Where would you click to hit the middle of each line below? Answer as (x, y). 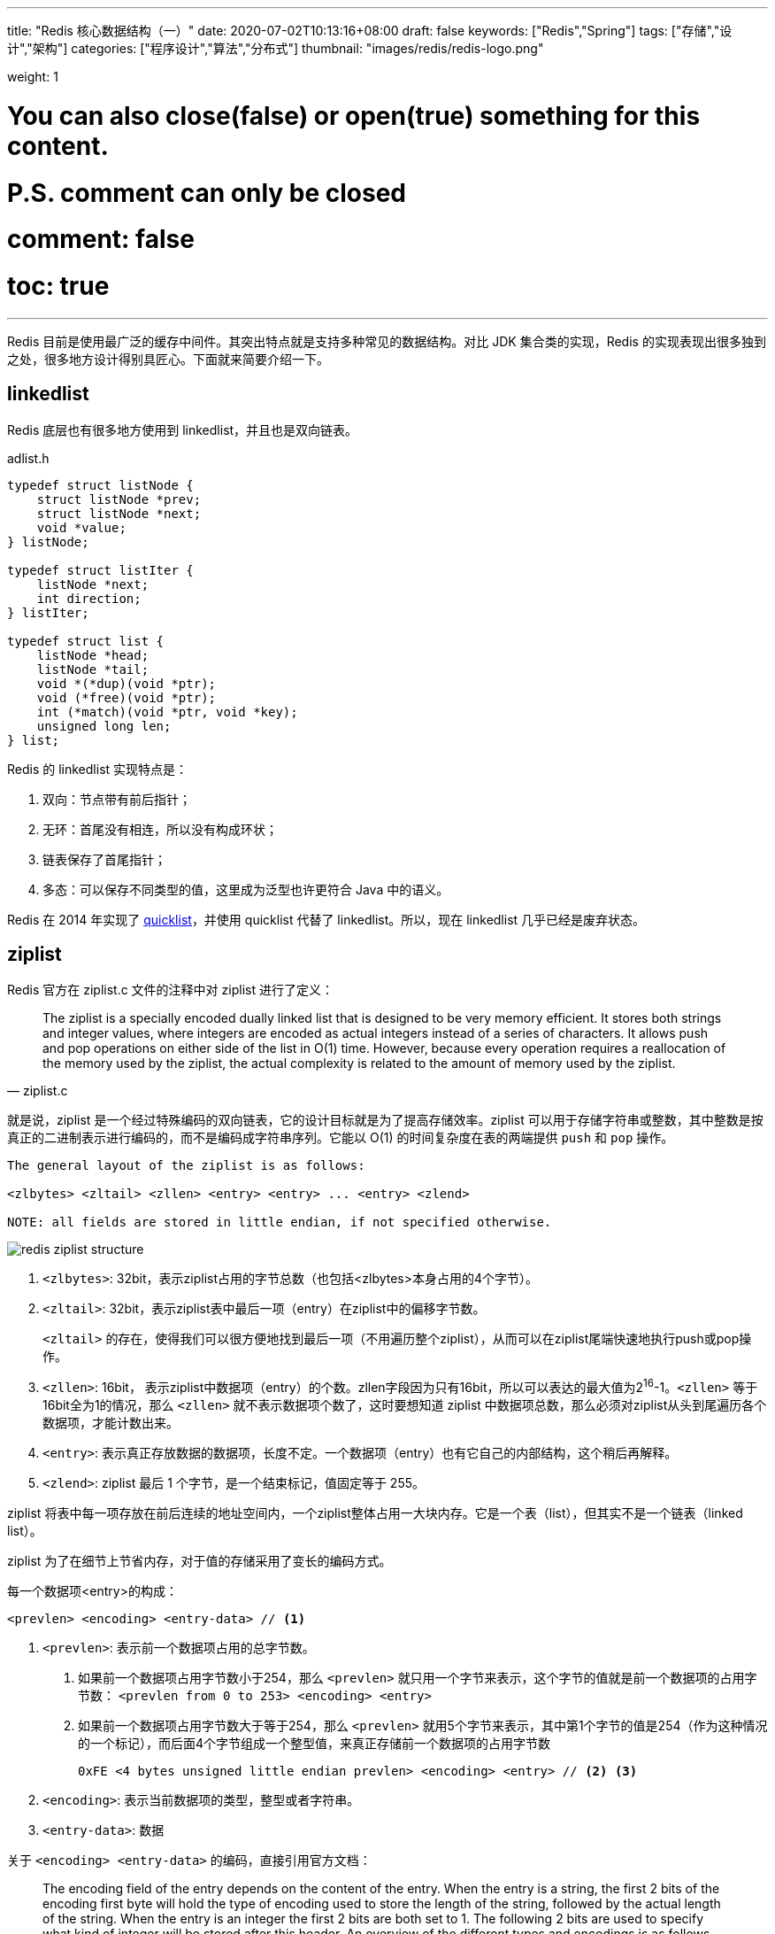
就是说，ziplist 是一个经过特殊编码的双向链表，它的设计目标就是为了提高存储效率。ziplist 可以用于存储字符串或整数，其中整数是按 (385, 1120)
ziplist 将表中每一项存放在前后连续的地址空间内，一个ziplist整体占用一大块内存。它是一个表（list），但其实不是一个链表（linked (375, 1513)
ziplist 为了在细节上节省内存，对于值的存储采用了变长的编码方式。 (200, 1561)
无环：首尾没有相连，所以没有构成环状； (160, 829)
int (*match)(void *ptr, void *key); (167, 712)
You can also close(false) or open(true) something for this (354, 116)
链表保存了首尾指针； (104, 859)
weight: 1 (33, 77)
